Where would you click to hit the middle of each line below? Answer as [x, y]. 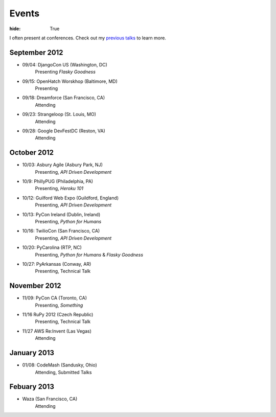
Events [25, 13]
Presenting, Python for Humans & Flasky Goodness [89, 254]
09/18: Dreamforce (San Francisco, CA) [64, 98]
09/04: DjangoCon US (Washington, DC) [65, 64]
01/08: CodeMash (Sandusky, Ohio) [60, 365]
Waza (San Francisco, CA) [50, 399]
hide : [15, 29]
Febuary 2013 [32, 387]
